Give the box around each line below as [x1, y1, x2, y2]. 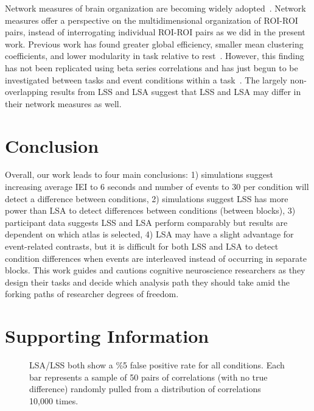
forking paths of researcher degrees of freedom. [5, 287, 179, 300]
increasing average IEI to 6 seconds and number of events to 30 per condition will [5, 180, 309, 193]
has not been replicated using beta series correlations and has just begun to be [5, 61, 298, 74]
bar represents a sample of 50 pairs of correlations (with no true [29, 370, 268, 383]
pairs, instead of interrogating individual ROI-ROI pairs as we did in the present [5, 26, 305, 38]
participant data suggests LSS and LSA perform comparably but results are [5, 216, 288, 228]
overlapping [5, 85, 48, 98]
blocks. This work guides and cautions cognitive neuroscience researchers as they [5, 264, 305, 276]
